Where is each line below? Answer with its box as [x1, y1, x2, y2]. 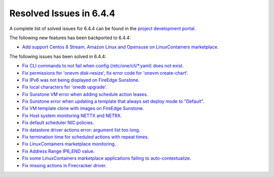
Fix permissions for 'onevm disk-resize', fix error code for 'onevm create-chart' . [22, 70, 189, 76]
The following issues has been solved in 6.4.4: [9, 53, 107, 60]
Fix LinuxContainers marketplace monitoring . [22, 141, 116, 147]
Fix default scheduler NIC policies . [22, 120, 94, 126]
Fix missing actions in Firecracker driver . [22, 162, 107, 168]
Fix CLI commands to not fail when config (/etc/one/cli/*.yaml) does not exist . [22, 63, 184, 69]
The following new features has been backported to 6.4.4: [9, 35, 131, 41]
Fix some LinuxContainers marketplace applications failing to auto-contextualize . [22, 155, 191, 161]
